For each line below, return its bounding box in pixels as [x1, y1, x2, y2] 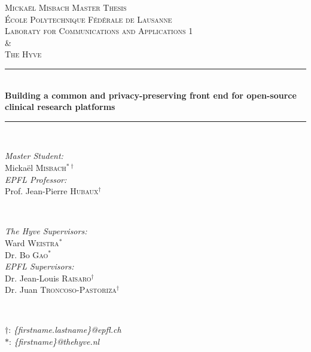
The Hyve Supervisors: [5, 225, 87, 237]
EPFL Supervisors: [5, 260, 74, 273]
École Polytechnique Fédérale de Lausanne [5, 13, 172, 25]
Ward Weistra [5, 236, 59, 249]
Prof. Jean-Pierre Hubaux [5, 185, 99, 197]
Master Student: [5, 149, 63, 162]
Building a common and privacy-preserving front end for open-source [5, 88, 297, 101]
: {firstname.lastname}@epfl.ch [8, 323, 121, 336]
